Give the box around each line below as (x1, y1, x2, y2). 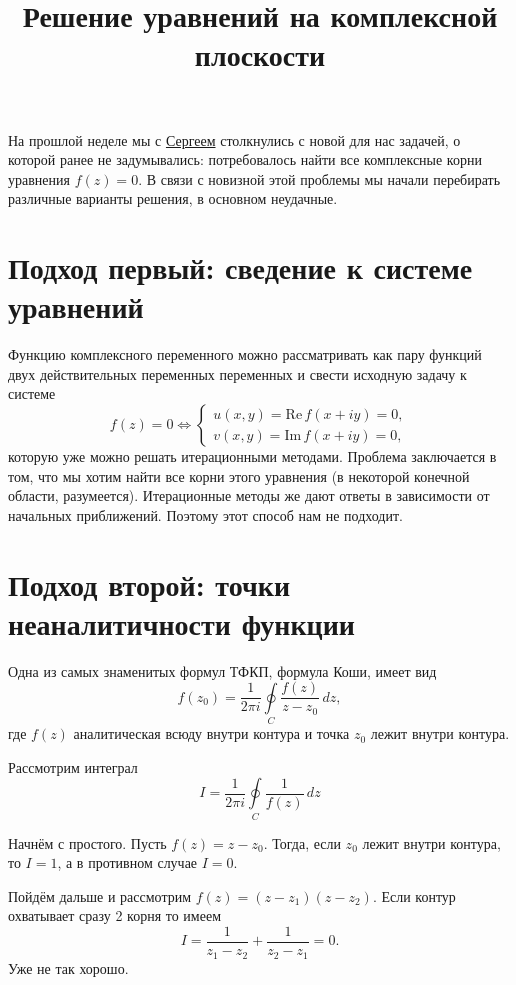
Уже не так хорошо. (8, 957, 129, 978)
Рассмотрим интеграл (8, 756, 138, 777)
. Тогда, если (263, 832, 341, 853)
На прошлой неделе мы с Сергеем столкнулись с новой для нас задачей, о (8, 129, 461, 150)
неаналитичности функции (8, 602, 355, 643)
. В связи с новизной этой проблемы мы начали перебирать (138, 168, 501, 189)
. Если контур (372, 885, 456, 906)
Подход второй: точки (8, 563, 291, 604)
